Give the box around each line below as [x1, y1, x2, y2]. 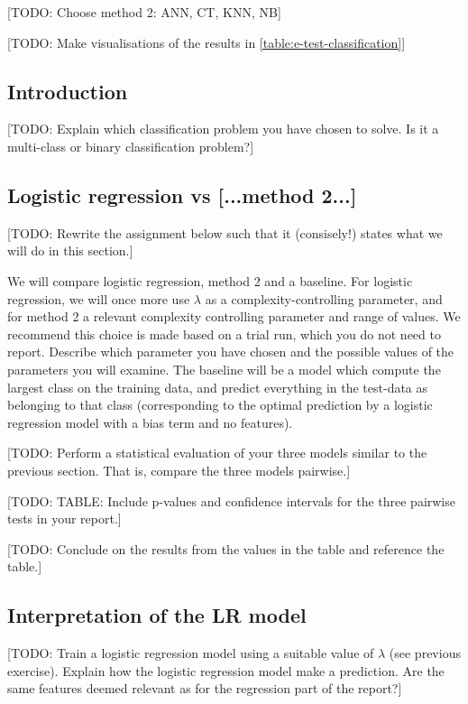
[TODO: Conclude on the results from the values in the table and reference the [7, 539, 445, 558]
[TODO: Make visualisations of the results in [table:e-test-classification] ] [7, 32, 406, 51]
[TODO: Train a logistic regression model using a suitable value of [7, 644, 374, 662]
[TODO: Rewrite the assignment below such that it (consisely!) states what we [7, 223, 443, 242]
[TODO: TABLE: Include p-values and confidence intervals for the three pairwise [7, 491, 455, 510]
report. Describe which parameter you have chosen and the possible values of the [7, 342, 454, 361]
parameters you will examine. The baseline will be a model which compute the [7, 359, 441, 378]
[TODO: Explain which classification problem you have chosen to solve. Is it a [7, 119, 439, 138]
